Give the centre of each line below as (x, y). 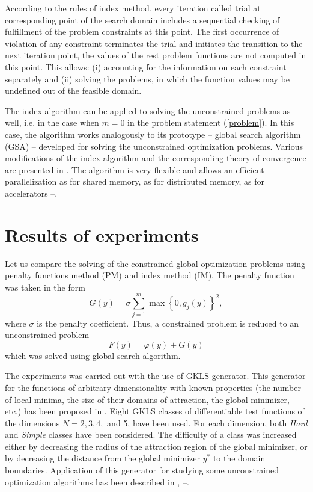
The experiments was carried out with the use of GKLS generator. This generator (155, 376)
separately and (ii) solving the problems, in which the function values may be (147, 78)
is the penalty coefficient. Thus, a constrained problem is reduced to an (168, 323)
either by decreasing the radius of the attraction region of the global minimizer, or (156, 446)
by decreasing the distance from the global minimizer (102, 458)
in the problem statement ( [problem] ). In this (211, 122)
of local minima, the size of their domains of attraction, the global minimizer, (147, 399)
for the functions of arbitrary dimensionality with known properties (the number (153, 387)
